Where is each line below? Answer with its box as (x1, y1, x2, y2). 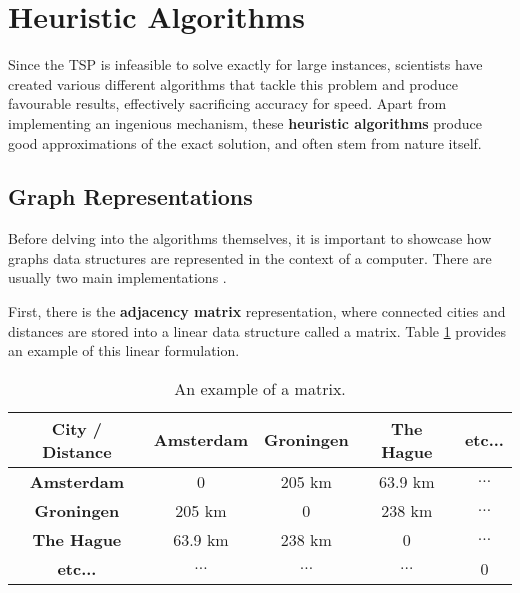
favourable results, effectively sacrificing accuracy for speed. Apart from (8, 93, 447, 114)
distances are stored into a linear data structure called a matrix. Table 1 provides (8, 320, 507, 341)
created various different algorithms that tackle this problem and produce (8, 73, 459, 94)
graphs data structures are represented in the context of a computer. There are (8, 247, 492, 268)
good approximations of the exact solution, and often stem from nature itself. (8, 132, 482, 153)
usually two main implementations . (8, 267, 227, 288)
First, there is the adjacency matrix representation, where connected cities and (8, 301, 506, 322)
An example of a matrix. (174, 376, 346, 400)
